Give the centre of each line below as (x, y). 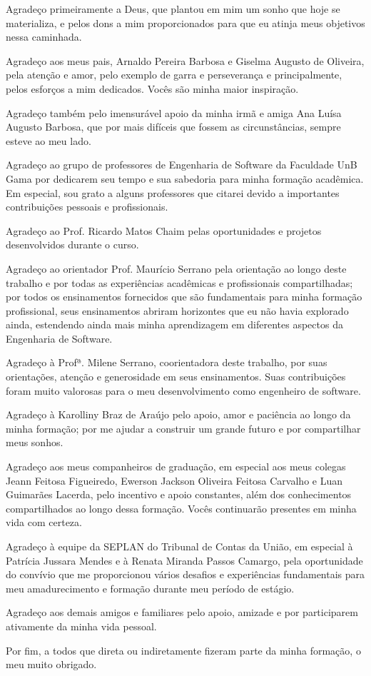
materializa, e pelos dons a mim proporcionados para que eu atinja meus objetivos (185, 22)
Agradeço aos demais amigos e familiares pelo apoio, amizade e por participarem (182, 612)
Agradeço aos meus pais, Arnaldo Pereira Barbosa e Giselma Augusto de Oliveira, (185, 60)
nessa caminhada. (44, 37)
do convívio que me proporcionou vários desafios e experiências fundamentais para (185, 574)
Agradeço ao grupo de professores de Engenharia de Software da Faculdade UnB (182, 165)
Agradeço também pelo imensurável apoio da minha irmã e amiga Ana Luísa (174, 112)
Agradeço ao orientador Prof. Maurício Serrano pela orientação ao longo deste (176, 268)
